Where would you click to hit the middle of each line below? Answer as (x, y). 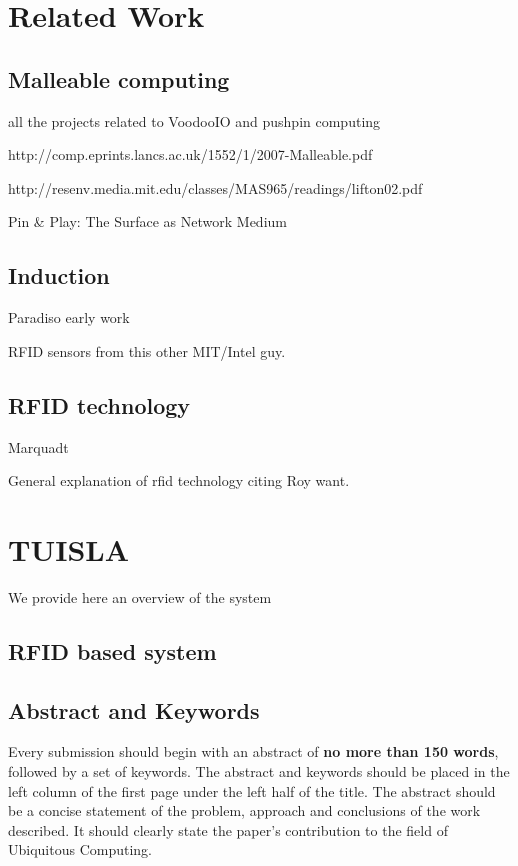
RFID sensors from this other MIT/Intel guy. (147, 350)
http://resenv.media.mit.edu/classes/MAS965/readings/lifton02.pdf (215, 187)
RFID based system (112, 650)
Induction (59, 275)
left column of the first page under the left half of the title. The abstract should (252, 790)
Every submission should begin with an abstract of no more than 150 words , (253, 751)
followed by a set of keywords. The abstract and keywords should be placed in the (259, 771)
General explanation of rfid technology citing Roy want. (179, 480)
